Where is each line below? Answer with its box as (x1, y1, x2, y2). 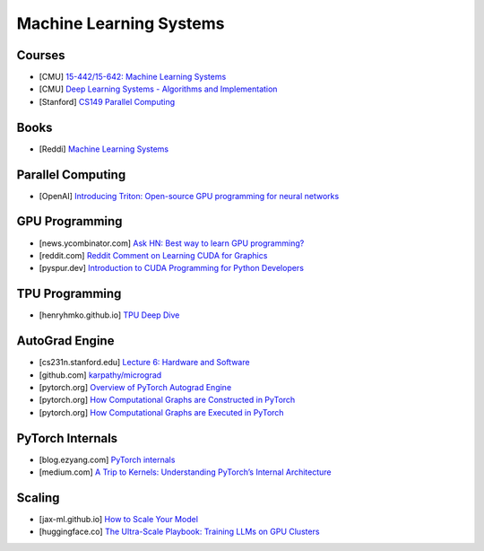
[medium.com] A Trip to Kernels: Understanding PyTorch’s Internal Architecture (39, 467, 332, 477)
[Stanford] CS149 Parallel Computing (39, 96, 176, 107)
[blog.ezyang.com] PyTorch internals (39, 454, 176, 465)
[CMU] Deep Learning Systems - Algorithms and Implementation (39, 83, 278, 94)
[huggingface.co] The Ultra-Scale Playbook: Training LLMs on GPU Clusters (39, 526, 320, 538)
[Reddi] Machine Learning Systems (39, 144, 169, 154)
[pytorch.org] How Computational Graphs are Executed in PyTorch (39, 407, 284, 417)
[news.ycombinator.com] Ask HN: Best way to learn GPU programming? (39, 238, 305, 249)
